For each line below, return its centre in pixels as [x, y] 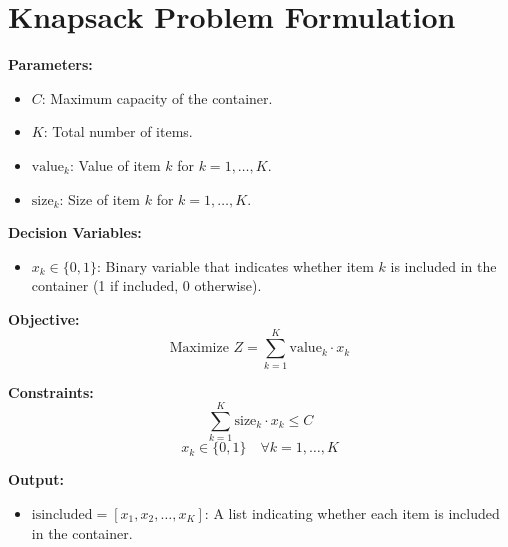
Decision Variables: [75, 232]
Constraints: [51, 391]
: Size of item [100, 198]
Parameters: [50, 64]
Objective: [44, 318]
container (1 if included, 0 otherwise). [146, 285]
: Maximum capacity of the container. [157, 97]
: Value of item [115, 164]
